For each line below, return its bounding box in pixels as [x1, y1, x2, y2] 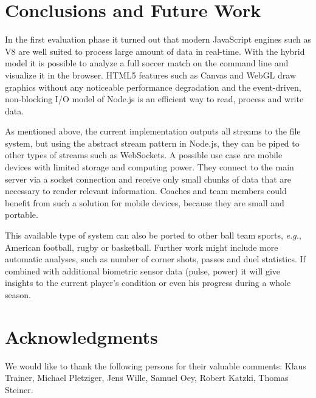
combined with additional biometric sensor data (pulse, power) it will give [5, 264, 281, 277]
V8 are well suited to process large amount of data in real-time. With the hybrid [5, 44, 305, 57]
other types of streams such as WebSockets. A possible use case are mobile [5, 148, 283, 161]
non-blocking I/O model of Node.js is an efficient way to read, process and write [5, 93, 304, 105]
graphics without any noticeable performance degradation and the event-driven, [5, 80, 301, 93]
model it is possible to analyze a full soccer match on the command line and [5, 57, 289, 69]
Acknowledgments [5, 324, 158, 349]
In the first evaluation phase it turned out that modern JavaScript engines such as [5, 33, 311, 46]
